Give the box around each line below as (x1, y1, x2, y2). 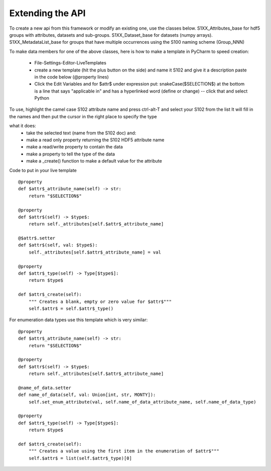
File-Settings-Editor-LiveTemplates (34, 60, 106, 66)
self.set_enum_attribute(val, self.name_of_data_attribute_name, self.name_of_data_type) (28, 399, 256, 405)
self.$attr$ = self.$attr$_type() (28, 306, 114, 311)
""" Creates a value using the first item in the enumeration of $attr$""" (28, 448, 219, 454)
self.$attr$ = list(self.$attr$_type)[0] (28, 455, 132, 461)
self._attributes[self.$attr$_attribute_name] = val (28, 249, 162, 255)
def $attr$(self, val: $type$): (18, 242, 98, 248)
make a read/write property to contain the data (26, 144, 123, 150)
